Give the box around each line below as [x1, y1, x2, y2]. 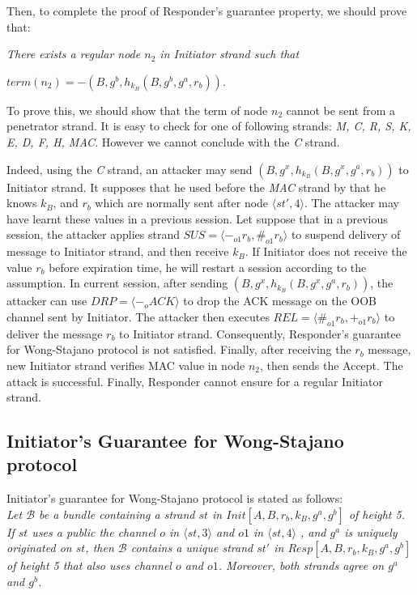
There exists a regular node [6, 45, 141, 62]
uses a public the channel [32, 523, 156, 540]
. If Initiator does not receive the [245, 243, 407, 260]
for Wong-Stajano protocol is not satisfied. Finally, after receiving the [6, 341, 351, 358]
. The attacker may [304, 194, 399, 211]
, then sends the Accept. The [260, 356, 403, 373]
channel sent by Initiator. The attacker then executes [6, 308, 270, 325]
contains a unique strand [130, 539, 253, 556]
